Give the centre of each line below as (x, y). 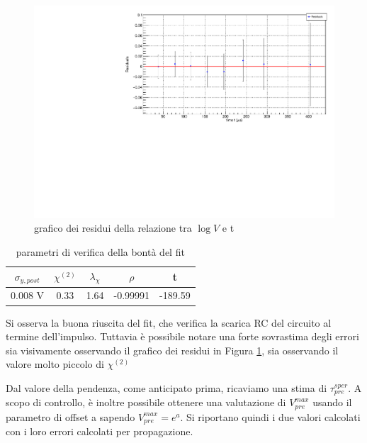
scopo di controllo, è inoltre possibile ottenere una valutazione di (146, 402)
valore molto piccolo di (55, 364)
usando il (332, 402)
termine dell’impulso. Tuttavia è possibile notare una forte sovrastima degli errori (182, 336)
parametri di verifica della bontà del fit (100, 251)
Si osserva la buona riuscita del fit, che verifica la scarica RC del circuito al (169, 322)
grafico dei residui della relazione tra (113, 228)
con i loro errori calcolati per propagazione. (100, 431)
